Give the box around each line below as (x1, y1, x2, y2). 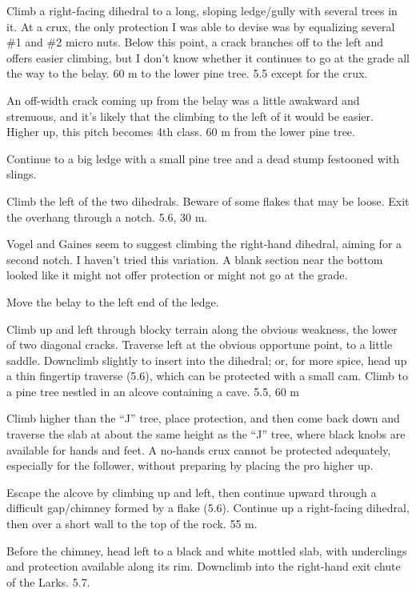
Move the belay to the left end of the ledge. (6, 293, 219, 310)
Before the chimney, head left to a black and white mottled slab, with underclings (6, 542, 407, 559)
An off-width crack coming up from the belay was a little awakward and (6, 91, 360, 108)
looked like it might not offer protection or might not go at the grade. (6, 266, 348, 283)
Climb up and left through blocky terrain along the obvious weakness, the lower (6, 320, 398, 337)
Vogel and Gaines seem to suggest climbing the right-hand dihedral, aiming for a (6, 235, 402, 252)
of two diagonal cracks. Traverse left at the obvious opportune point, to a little (6, 336, 393, 353)
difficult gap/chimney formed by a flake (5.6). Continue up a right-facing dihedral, (6, 499, 410, 516)
